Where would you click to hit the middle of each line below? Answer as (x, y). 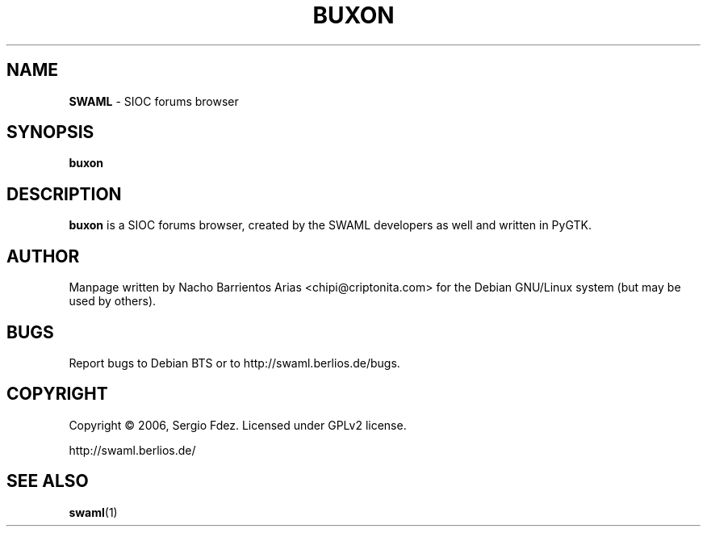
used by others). (113, 301)
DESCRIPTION (64, 194)
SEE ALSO (48, 481)
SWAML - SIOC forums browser (154, 101)
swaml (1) (93, 512)
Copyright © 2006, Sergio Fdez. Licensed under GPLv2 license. (238, 425)
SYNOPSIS (50, 132)
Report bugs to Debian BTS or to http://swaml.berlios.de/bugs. (234, 363)
